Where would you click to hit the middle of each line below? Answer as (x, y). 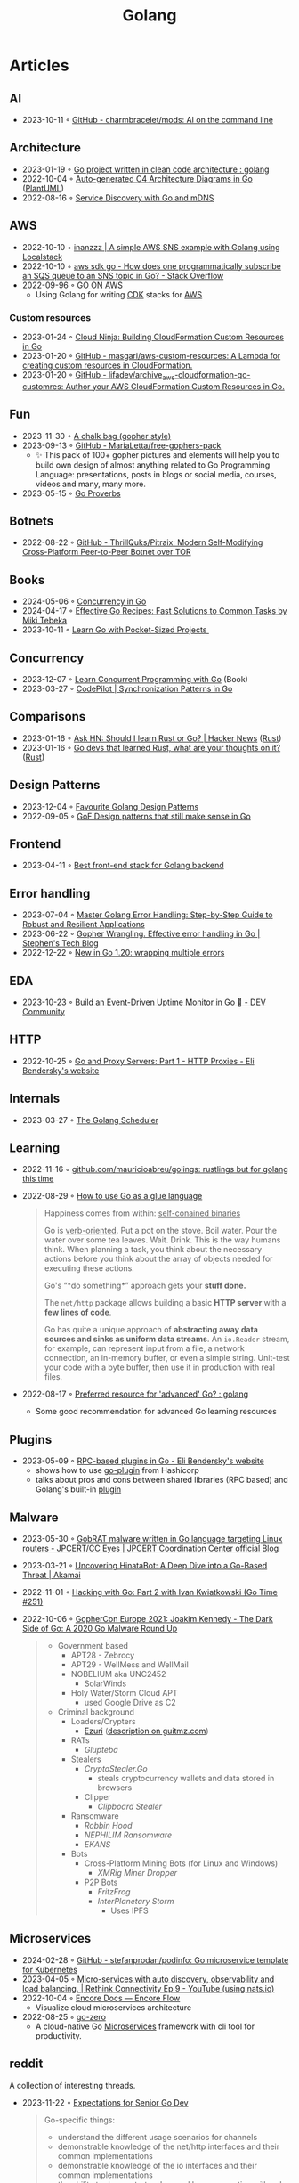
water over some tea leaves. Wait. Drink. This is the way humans (162, 1240)
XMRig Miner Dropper (137, 1873)
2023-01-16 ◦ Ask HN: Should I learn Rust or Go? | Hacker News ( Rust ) (152, 738)
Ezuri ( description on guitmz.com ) (146, 1731)
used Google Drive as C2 (130, 1703)
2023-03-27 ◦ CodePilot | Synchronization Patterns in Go (127, 688)
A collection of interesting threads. (73, 2085)
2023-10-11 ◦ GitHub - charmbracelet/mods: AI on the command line (148, 120)
